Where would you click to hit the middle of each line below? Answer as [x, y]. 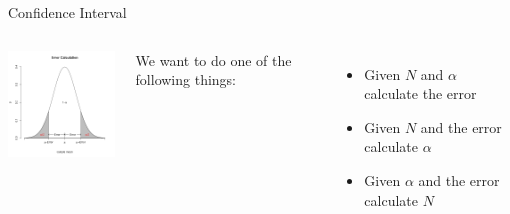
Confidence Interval [67, 12]
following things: [185, 79]
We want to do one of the [213, 59]
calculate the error [420, 93]
